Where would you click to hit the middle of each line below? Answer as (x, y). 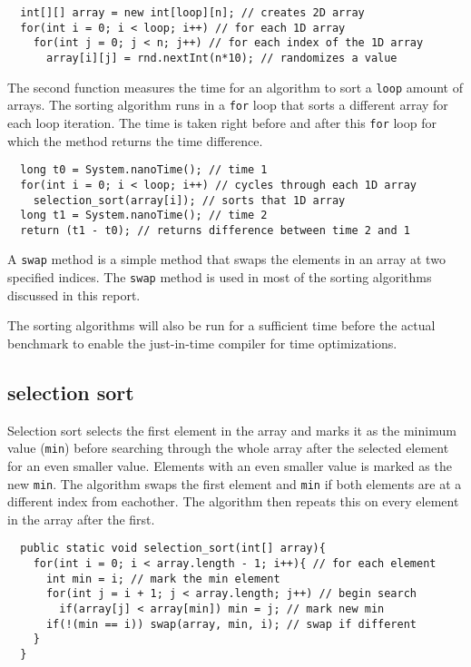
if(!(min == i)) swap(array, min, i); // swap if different (231, 624)
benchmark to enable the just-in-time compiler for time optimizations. (202, 343)
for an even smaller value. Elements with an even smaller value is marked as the (230, 466)
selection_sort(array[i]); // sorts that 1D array (189, 200)
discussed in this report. (74, 294)
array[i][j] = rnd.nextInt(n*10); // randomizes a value (221, 58)
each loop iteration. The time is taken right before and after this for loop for (222, 122)
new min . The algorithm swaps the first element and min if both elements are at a (235, 483)
